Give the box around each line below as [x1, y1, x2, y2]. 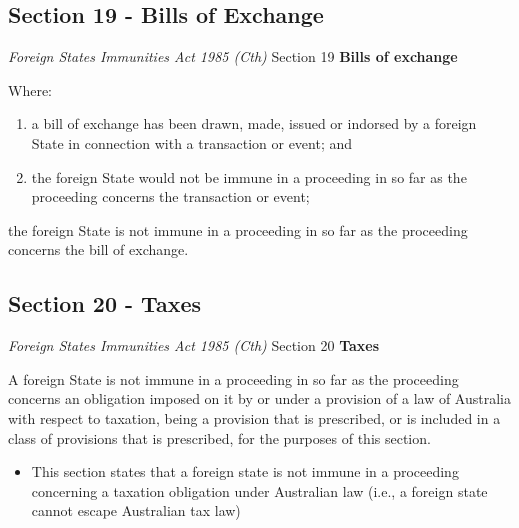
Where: [8, 79, 52, 100]
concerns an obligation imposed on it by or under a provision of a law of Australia [8, 388, 511, 409]
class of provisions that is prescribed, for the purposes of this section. [8, 427, 431, 448]
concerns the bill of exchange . [8, 239, 189, 260]
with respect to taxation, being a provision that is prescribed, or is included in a [8, 407, 501, 428]
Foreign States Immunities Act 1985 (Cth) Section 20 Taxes [8, 335, 380, 356]
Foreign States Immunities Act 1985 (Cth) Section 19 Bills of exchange [8, 46, 458, 67]
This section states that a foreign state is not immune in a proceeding [31, 461, 459, 482]
